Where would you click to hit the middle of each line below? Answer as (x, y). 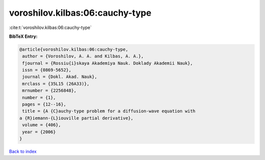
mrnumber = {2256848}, (50, 91)
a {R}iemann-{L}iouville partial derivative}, (76, 118)
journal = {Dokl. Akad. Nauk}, (60, 77)
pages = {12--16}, (44, 105)
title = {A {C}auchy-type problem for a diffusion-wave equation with (109, 111)
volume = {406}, (42, 125)
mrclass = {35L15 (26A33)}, (56, 84)
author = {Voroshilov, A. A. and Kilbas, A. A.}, (83, 56)
